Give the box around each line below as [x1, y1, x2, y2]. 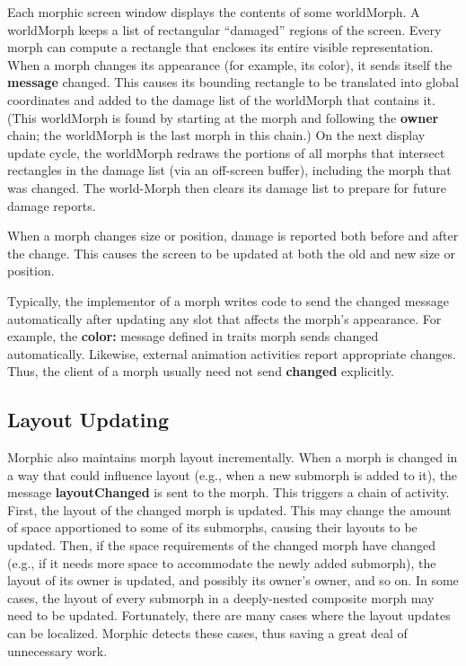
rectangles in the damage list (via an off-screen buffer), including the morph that [7, 161, 452, 180]
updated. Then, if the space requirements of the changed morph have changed [7, 536, 436, 555]
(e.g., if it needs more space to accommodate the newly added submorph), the [7, 553, 436, 572]
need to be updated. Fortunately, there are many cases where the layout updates [7, 606, 451, 625]
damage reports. [7, 196, 96, 215]
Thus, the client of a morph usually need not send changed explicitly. [7, 362, 394, 381]
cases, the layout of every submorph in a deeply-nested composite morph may [7, 588, 435, 607]
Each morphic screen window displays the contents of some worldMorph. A [7, 3, 420, 21]
